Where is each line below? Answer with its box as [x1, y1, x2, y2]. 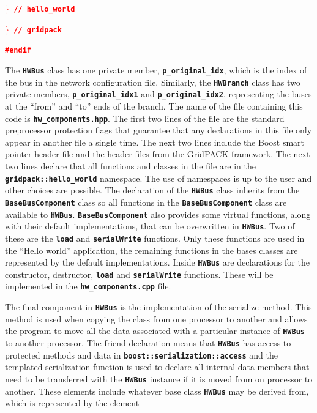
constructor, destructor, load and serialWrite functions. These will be [5, 267, 274, 280]
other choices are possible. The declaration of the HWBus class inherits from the [5, 184, 300, 196]
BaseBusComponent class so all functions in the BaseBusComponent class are [5, 195, 287, 208]
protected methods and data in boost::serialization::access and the [5, 348, 278, 361]
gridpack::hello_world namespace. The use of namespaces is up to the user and [5, 171, 312, 184]
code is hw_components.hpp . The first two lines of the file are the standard [5, 111, 285, 124]
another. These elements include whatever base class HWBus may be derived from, [5, 384, 309, 397]
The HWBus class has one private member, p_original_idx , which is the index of [5, 63, 307, 76]
